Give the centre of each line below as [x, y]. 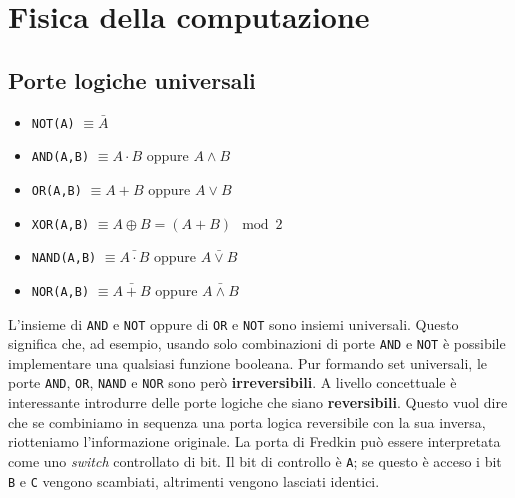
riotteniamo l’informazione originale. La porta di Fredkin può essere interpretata [254, 441]
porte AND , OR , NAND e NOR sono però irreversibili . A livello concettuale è [232, 382]
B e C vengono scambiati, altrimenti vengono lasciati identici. [194, 480]
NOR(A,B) [60, 291]
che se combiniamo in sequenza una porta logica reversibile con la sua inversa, [247, 421]
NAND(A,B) [64, 258]
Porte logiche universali [132, 79]
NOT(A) [53, 123]
